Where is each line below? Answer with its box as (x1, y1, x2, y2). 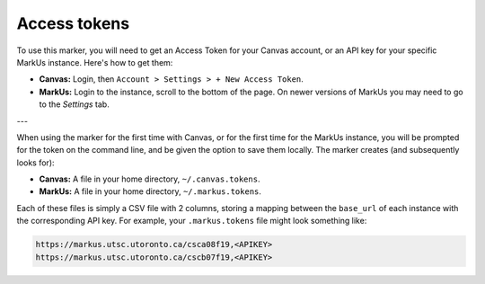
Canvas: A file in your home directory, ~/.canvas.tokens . (39, 173, 260, 184)
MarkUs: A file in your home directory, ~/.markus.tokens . (39, 186, 262, 197)
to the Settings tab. (39, 99, 110, 110)
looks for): (16, 157, 55, 168)
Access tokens (16, 13, 130, 33)
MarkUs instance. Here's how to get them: (16, 57, 173, 67)
